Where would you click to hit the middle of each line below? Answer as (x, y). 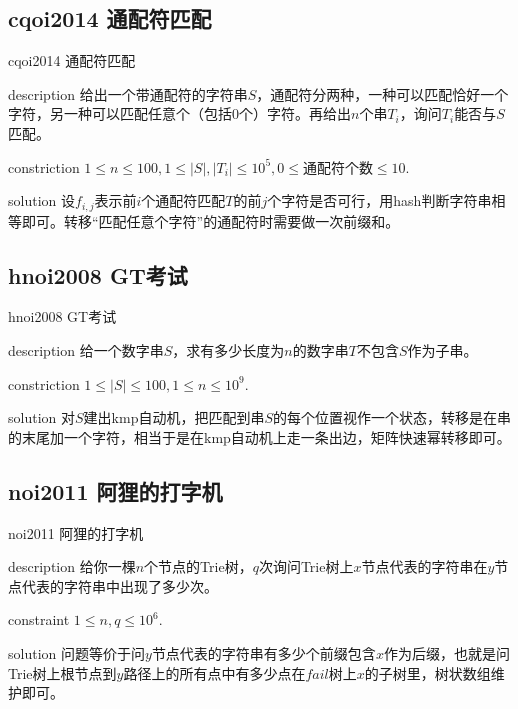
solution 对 (41, 417)
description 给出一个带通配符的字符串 (128, 93)
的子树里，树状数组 (427, 672)
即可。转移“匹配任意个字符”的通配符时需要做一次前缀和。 (210, 220)
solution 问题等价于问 (76, 652)
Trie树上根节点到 (62, 672)
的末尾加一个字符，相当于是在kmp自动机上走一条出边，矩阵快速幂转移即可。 (259, 436)
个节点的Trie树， (198, 566)
